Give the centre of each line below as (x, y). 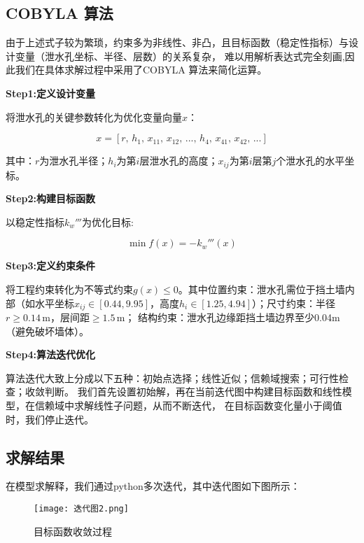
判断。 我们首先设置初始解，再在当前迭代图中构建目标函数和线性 (193, 392)
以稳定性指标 (35, 221)
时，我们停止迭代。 (50, 419)
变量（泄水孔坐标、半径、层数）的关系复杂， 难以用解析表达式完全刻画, (180, 56)
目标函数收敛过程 (73, 531)
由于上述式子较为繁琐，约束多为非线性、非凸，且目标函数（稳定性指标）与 (177, 42)
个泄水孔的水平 (310, 161)
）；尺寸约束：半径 (294, 303)
